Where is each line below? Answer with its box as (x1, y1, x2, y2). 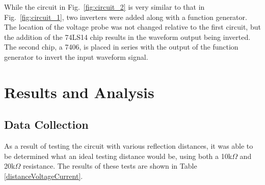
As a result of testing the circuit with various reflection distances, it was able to (4, 141, 253, 151)
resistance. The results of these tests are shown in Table (22, 160, 197, 171)
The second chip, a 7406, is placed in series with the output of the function (4, 41, 238, 52)
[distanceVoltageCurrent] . (4, 170, 83, 181)
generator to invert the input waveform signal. (4, 51, 148, 62)
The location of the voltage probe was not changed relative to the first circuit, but (4, 21, 261, 32)
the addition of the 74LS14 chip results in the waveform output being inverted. (4, 31, 251, 42)
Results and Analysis (4, 81, 154, 102)
